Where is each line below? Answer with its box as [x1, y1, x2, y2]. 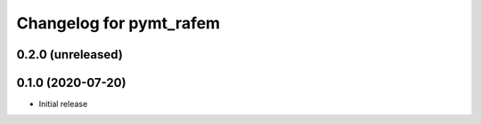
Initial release [38, 98, 88, 110]
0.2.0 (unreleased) [16, 47, 124, 62]
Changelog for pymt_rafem [16, 13, 221, 33]
